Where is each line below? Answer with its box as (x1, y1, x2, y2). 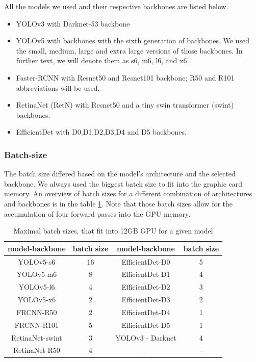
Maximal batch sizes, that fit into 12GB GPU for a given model (13, 225, 213, 236)
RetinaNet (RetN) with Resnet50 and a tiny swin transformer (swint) (16, 99, 234, 110)
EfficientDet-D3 (121, 294, 170, 305)
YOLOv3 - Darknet (115, 332, 176, 343)
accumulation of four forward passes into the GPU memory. (4, 208, 191, 219)
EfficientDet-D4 (121, 306, 170, 317)
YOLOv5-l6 (18, 281, 55, 292)
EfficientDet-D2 (121, 281, 170, 292)
